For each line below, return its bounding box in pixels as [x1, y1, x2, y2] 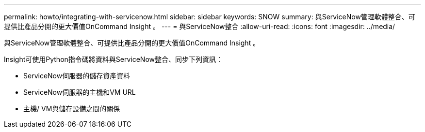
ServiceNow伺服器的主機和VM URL [23, 88, 136, 96]
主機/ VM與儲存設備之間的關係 [23, 104, 120, 113]
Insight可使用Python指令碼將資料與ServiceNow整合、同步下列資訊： [4, 55, 223, 63]
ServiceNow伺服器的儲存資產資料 [23, 72, 131, 80]
